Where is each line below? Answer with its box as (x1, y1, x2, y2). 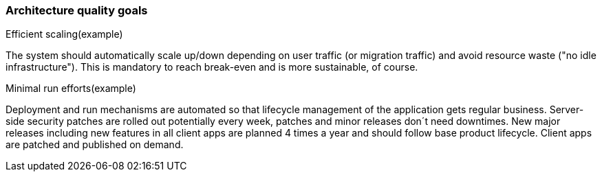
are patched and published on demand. (6, 139, 184, 151)
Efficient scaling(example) (6, 28, 123, 40)
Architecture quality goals (6, 3, 148, 17)
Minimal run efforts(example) (6, 82, 136, 95)
